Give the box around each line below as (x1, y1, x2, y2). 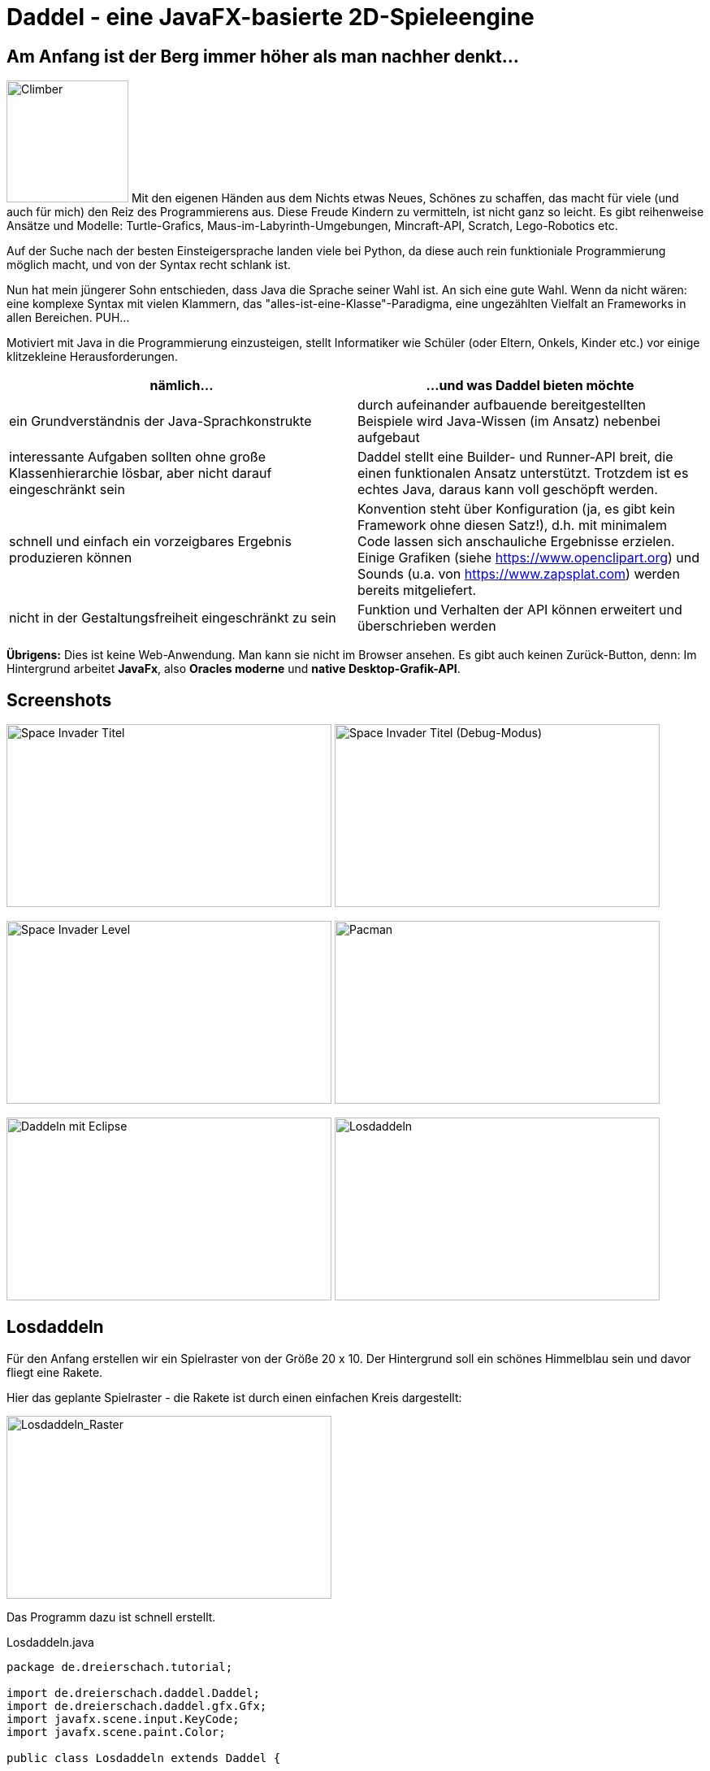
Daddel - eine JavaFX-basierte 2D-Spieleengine (6, 3, 535, 31)
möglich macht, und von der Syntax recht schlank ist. (6, 258, 291, 272)
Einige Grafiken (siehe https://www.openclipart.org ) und (357, 549, 700, 566)
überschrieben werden (357, 618, 496, 635)
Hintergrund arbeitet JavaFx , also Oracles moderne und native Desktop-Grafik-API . (6, 662, 461, 676)
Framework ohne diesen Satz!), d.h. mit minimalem (357, 517, 667, 534)
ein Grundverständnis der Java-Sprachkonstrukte (9, 413, 312, 430)
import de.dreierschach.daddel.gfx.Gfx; (6, 1699, 267, 1712)
